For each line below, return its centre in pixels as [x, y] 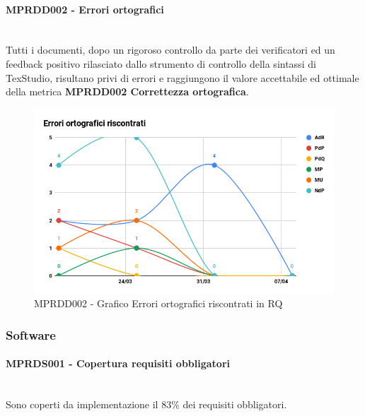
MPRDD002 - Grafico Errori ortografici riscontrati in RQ [158, 303]
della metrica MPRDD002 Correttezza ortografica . [127, 91]
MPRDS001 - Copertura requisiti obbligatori [118, 363]
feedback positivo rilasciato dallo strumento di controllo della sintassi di [161, 63]
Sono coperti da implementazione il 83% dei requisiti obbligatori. [146, 404]
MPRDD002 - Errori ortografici [85, 9]
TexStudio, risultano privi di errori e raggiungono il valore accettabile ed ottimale [182, 77]
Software [31, 334]
